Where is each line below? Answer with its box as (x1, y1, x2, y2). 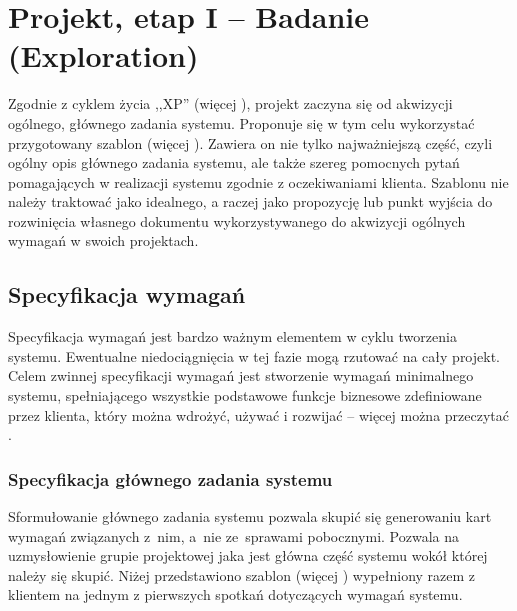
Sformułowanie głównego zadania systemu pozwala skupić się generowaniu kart (8, 506, 492, 527)
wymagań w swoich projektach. (8, 230, 199, 251)
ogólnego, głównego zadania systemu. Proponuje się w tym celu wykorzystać (8, 112, 475, 133)
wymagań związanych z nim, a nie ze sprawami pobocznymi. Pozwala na (8, 525, 459, 546)
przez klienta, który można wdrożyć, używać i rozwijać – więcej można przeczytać (8, 404, 510, 425)
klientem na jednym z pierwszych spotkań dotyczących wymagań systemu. (8, 584, 463, 605)
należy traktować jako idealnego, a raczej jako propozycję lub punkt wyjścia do (8, 191, 493, 212)
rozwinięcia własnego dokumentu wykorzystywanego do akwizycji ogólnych (8, 210, 466, 231)
